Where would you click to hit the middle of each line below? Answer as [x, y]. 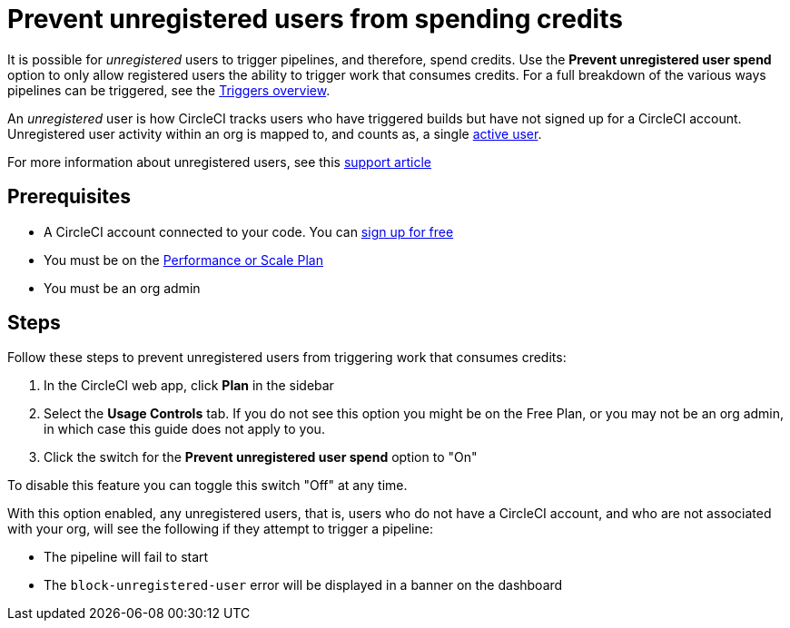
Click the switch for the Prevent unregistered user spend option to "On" [261, 457]
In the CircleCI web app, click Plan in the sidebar [189, 386]
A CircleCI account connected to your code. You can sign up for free [249, 231]
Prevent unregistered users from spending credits [315, 19]
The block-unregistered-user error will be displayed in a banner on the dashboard [303, 585]
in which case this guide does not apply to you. [184, 429]
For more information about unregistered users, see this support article [219, 162]
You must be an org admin [122, 288]
